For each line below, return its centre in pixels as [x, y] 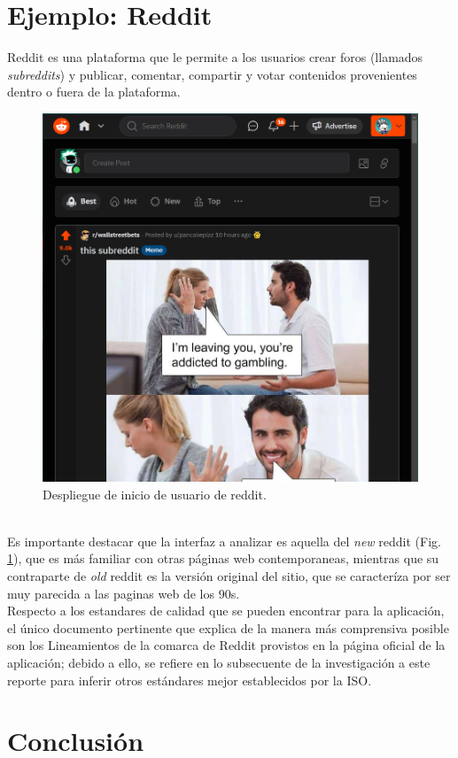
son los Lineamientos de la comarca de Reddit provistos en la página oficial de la [226, 645]
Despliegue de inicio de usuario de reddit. [155, 494]
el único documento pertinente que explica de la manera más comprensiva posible [228, 627]
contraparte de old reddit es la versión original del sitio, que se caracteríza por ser [229, 576]
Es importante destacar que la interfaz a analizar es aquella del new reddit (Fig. [224, 541]
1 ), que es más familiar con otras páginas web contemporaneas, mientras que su [223, 558]
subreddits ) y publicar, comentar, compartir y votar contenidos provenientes [212, 74]
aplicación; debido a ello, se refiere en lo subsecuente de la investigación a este [219, 662]
